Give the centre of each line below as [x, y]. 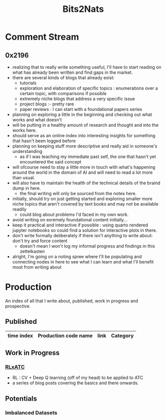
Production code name [65, 335]
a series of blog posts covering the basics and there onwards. [75, 383]
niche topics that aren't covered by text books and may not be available [85, 204]
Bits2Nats [83, 9]
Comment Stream [42, 37]
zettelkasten [32, 251]
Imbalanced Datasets [31, 413]
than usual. [24, 178]
